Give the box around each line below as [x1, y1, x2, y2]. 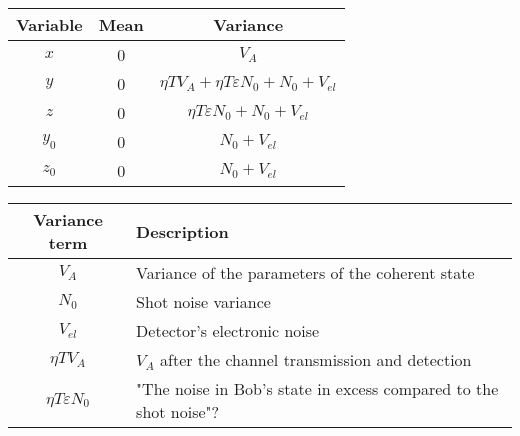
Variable [16, 13, 83, 36]
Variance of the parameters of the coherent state [136, 261, 475, 284]
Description [136, 219, 229, 243]
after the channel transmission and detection [160, 348, 472, 371]
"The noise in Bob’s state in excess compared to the [136, 377, 499, 400]
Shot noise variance [136, 290, 271, 313]
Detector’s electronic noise [136, 319, 320, 342]
